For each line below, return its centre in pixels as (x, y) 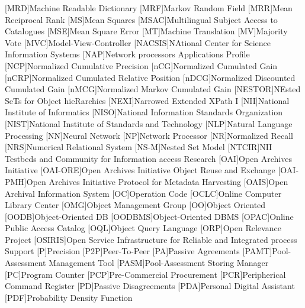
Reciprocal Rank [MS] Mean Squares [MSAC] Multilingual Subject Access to (141, 19)
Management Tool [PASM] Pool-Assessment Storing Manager (159, 263)
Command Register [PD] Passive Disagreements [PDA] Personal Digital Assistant (150, 286)
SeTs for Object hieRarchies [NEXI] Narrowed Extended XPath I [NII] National (147, 100)
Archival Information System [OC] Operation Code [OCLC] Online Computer (143, 193)
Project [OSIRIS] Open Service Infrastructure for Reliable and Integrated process (151, 239)
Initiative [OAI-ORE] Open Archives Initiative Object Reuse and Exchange (140, 170)
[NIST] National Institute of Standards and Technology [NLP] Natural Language (149, 123)
